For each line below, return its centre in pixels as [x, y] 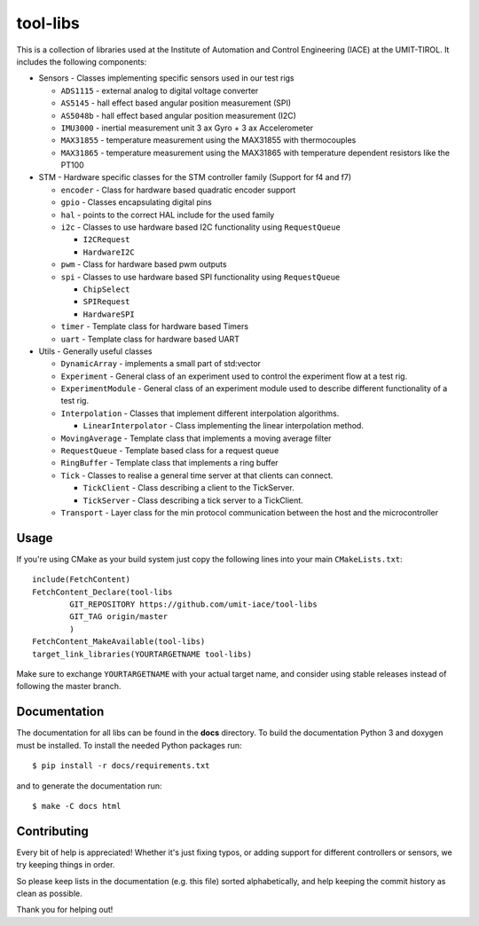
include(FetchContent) [82, 580]
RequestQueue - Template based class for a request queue [170, 451]
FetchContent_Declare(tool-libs [102, 592]
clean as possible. [50, 893]
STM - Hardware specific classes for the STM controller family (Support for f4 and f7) [195, 177]
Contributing [52, 831]
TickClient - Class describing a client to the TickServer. [188, 488]
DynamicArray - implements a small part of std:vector [161, 364]
